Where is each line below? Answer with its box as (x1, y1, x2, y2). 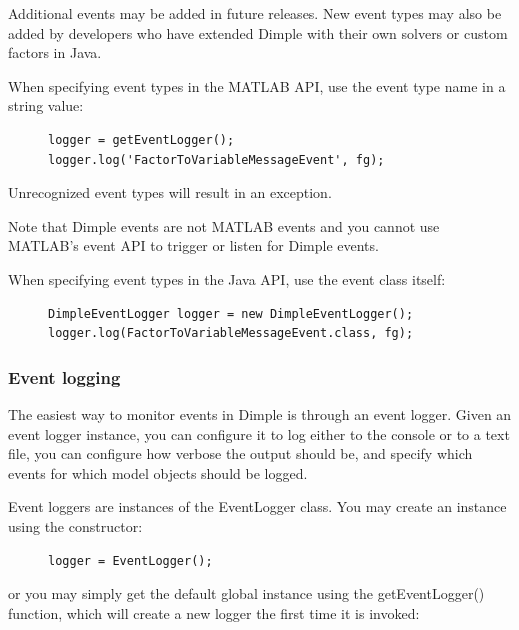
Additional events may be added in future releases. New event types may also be (8, 3, 502, 23)
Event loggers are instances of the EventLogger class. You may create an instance (8, 496, 507, 517)
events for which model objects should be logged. (8, 462, 308, 483)
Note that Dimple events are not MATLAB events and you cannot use (8, 215, 440, 236)
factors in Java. (8, 42, 102, 63)
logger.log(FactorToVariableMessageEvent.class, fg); (48, 326, 414, 341)
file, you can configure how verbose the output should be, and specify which (8, 443, 473, 464)
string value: (8, 95, 84, 116)
